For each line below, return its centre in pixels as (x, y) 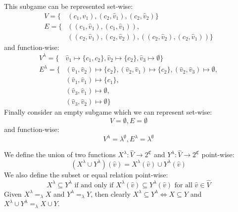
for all (183, 185)
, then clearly (111, 193)
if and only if (94, 185)
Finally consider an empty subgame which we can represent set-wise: (108, 112)
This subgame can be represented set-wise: (69, 6)
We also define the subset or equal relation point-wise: (86, 174)
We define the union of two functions (60, 154)
